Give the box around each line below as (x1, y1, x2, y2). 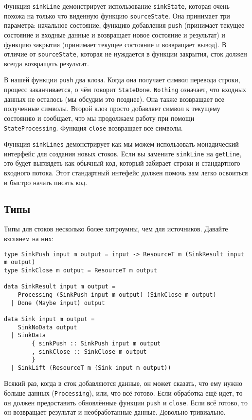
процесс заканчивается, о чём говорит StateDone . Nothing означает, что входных (4, 84, 247, 95)
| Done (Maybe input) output (11, 299, 105, 306)
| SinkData (11, 332, 46, 339)
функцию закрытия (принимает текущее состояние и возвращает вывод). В (4, 39, 227, 49)
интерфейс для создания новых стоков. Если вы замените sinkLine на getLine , (4, 148, 242, 158)
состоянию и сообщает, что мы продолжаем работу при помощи (4, 113, 195, 123)
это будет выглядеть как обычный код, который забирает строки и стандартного (4, 158, 240, 168)
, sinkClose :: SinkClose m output (32, 348, 147, 355)
